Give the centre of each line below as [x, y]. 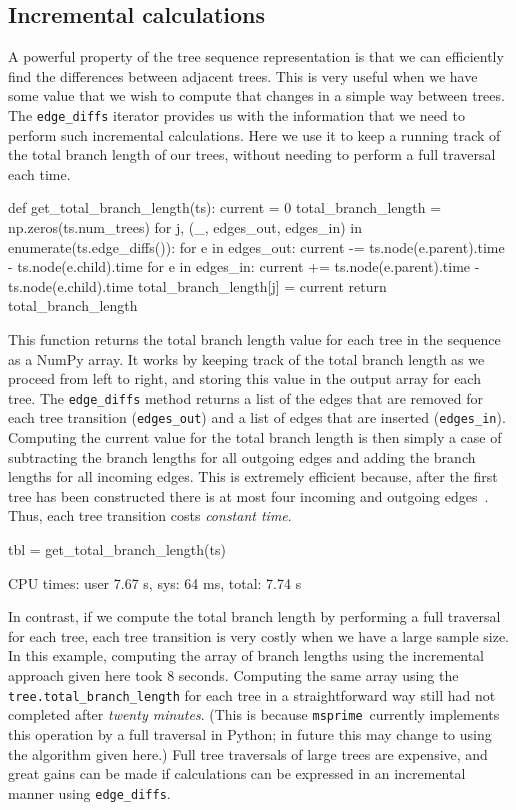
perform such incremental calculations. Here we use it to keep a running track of [254, 134]
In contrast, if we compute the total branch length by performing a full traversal [254, 616]
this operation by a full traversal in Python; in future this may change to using [250, 733]
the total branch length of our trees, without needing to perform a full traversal [252, 154]
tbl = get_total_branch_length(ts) [117, 549]
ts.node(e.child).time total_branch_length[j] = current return [197, 285]
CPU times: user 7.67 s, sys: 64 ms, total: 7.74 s [155, 582]
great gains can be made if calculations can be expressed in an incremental [237, 773]
